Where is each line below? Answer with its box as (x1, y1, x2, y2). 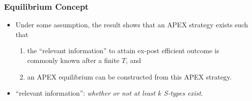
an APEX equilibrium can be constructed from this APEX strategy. (27, 71, 232, 81)
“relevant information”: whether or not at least (15, 88, 156, 98)
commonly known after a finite (27, 55, 120, 65)
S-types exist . (164, 88, 203, 98)
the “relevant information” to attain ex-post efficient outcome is (27, 45, 220, 56)
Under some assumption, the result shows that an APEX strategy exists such (15, 20, 248, 30)
